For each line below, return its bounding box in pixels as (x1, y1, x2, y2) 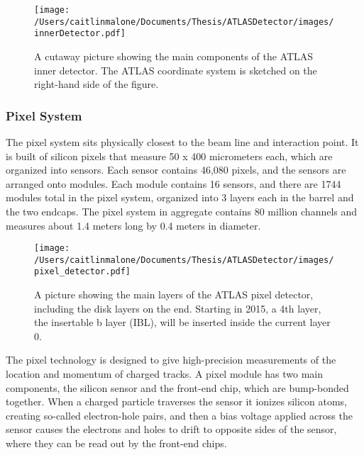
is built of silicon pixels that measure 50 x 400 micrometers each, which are (6, 148, 333, 163)
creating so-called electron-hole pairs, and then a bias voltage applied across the (6, 408, 353, 422)
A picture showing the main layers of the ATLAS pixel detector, (34, 287, 314, 302)
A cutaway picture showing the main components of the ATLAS (34, 48, 314, 63)
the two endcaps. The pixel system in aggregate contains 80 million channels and (6, 203, 358, 218)
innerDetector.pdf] (34, 28, 126, 39)
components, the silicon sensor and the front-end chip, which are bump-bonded (6, 380, 349, 395)
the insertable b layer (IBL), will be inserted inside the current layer (34, 315, 331, 330)
